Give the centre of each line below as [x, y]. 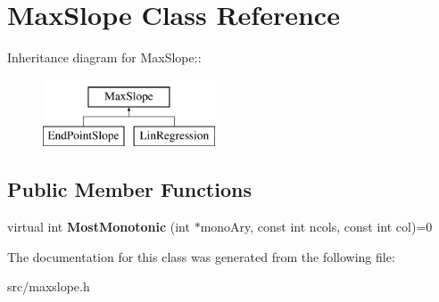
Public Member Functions [129, 189]
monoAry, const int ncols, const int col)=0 [316, 227]
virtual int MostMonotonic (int [99, 227]
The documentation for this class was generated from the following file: [201, 256]
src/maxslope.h [49, 286]
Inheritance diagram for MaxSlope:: [104, 57]
